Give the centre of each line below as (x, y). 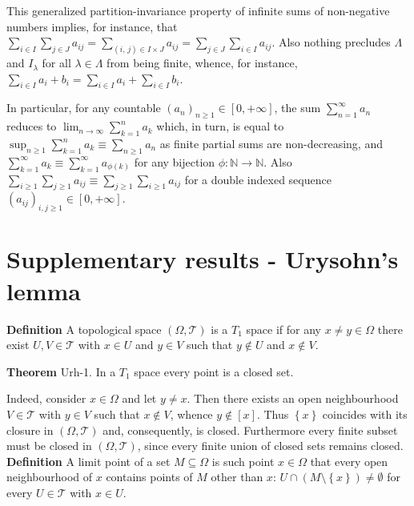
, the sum (297, 108)
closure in (30, 430)
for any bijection (175, 161)
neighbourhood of (50, 477)
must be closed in (49, 446)
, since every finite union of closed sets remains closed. (270, 446)
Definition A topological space (84, 329)
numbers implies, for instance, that (92, 26)
